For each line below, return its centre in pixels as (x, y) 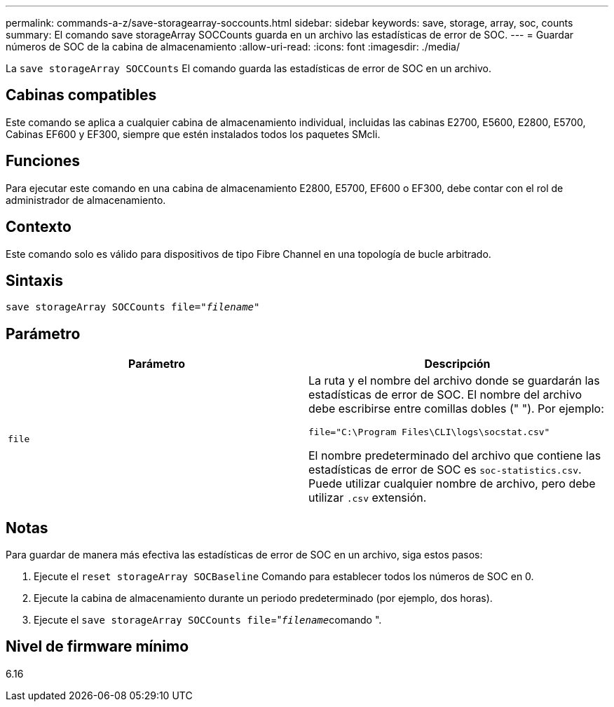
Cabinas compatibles (81, 95)
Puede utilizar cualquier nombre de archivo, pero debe (452, 484)
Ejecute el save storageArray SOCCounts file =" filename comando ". (208, 620)
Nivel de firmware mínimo (97, 647)
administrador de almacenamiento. (86, 200)
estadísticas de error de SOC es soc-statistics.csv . (445, 470)
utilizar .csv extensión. (368, 498)
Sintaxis (35, 280)
